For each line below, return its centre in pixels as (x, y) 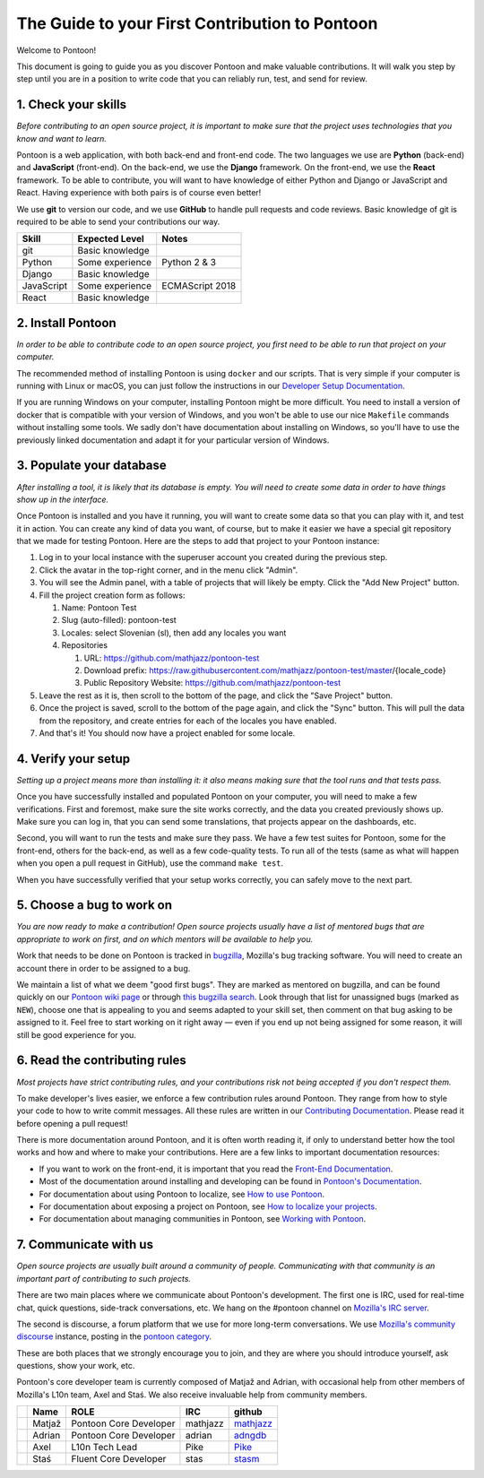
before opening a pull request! (73, 1123)
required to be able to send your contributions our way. (118, 221)
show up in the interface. (63, 499)
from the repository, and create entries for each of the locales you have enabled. (188, 721)
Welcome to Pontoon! (56, 50)
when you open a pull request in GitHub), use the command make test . (150, 863)
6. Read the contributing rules (102, 1061)
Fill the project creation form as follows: (112, 595)
